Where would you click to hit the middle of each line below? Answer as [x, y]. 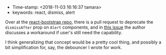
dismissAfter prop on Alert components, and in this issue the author [75, 27]
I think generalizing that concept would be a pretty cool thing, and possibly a [83, 42]
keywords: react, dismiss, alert [44, 12]
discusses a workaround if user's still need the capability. [64, 32]
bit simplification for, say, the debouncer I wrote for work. [64, 47]
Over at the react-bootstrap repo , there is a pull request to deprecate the [79, 22]
